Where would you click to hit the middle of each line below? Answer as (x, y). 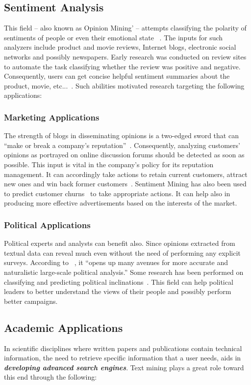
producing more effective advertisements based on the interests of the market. (121, 203)
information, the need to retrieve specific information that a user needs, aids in (123, 358)
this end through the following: (50, 377)
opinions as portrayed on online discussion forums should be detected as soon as (124, 155)
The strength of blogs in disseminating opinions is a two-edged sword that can (121, 135)
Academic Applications (63, 327)
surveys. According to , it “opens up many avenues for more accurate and (116, 262)
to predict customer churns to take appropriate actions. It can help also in (117, 193)
